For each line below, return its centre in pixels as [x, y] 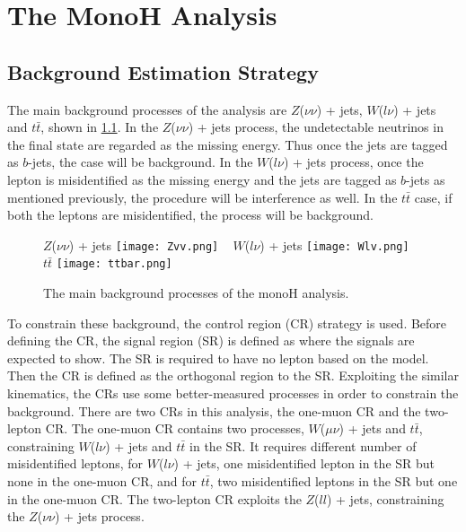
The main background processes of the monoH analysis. [196, 293]
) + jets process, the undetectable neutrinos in [316, 127]
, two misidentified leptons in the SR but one [334, 480]
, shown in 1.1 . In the [100, 127]
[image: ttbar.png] [114, 264]
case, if [433, 197]
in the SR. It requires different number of [303, 445]
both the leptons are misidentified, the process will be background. [191, 215]
